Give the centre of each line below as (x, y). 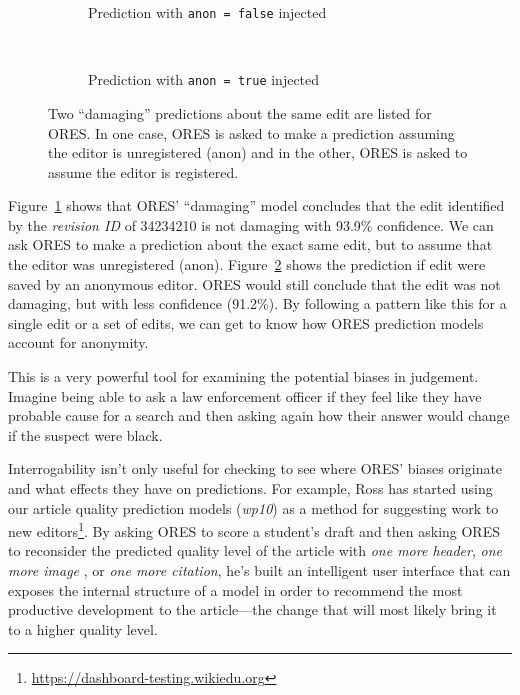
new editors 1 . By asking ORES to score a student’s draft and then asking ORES (254, 529)
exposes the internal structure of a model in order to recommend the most (235, 589)
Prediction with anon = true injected (204, 79)
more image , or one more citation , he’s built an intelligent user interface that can (259, 570)
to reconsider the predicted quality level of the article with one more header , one (255, 550)
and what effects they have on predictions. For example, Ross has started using (250, 488)
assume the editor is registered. (143, 171)
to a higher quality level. (83, 628)
